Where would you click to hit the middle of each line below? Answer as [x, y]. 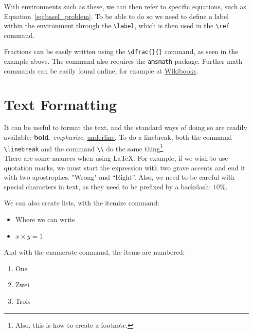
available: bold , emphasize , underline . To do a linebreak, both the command [118, 137]
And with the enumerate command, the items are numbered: [94, 252]
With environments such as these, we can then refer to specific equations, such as [125, 6]
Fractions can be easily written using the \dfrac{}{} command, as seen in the [121, 51]
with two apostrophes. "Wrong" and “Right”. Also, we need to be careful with [119, 177]
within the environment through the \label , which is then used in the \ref [117, 26]
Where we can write [45, 219]
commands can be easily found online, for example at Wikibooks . [101, 70]
